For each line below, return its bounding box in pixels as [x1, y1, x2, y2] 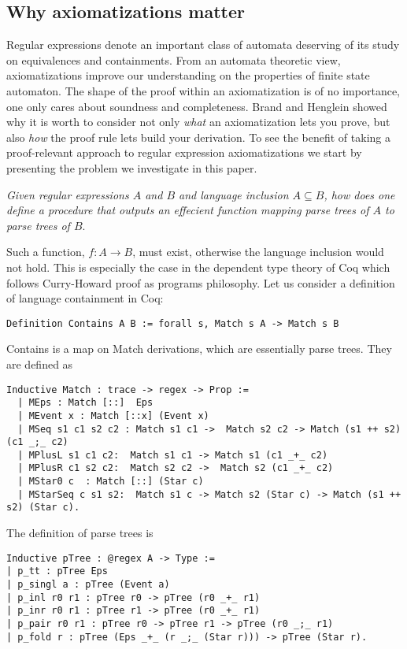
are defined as [6, 355, 73, 372]
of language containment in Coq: [6, 290, 164, 306]
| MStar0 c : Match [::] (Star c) [17, 476, 204, 488]
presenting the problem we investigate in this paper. [6, 159, 257, 176]
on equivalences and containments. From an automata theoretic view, [6, 51, 341, 68]
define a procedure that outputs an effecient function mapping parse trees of [6, 202, 369, 218]
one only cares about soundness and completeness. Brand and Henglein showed [6, 98, 387, 114]
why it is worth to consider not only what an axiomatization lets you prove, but [6, 113, 390, 130]
